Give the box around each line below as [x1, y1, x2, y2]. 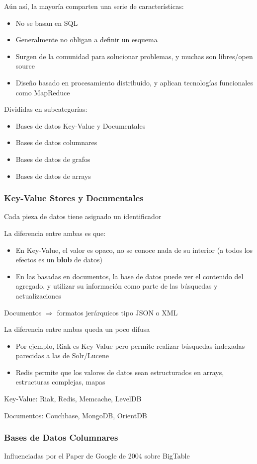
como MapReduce [15, 87, 70, 97]
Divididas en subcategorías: [4, 104, 87, 114]
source [15, 61, 35, 71]
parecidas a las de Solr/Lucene [15, 350, 109, 361]
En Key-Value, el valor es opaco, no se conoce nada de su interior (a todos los [15, 244, 253, 255]
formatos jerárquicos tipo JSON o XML [57, 307, 178, 317]
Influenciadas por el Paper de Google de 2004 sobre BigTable [4, 451, 190, 461]
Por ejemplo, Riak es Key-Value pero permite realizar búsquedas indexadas [15, 340, 245, 351]
